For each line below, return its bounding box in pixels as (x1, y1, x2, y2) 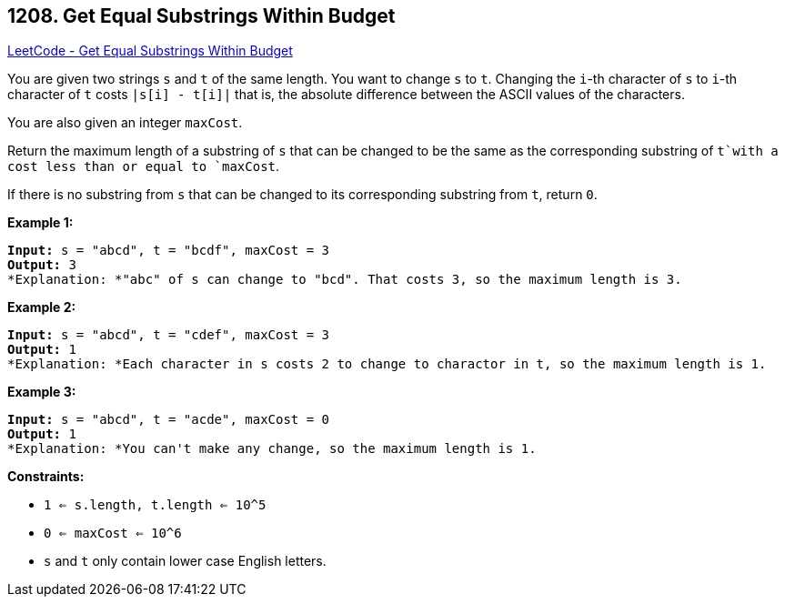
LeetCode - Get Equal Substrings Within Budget (7, 43, 293, 59)
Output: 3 (7, 257, 76, 273)
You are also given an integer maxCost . (7, 115, 243, 131)
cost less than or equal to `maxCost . (7, 158, 280, 175)
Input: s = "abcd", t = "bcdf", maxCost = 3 (7, 243, 330, 258)
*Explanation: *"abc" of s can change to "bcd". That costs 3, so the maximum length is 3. (7, 272, 682, 287)
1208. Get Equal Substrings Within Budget (7, 5, 396, 27)
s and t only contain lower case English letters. (44, 553, 327, 569)
